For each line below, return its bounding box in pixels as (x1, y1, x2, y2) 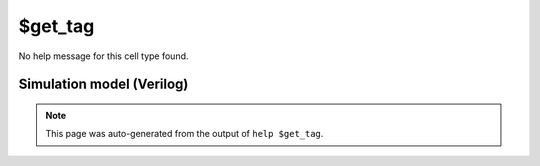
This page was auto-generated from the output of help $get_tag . (45, 128, 324, 140)
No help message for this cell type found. (18, 50, 189, 62)
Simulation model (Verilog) (18, 76, 189, 93)
